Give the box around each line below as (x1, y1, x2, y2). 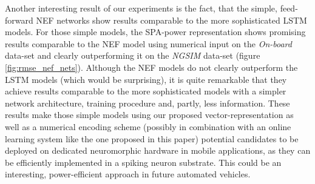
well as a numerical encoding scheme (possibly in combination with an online (5, 120, 291, 133)
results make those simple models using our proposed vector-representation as (5, 108, 294, 121)
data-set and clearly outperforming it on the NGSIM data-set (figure (5, 49, 260, 62)
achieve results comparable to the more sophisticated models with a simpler (5, 85, 286, 97)
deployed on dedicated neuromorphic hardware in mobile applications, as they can (5, 144, 311, 157)
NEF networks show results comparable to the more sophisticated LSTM (36, 13, 307, 26)
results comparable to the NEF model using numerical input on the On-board (5, 37, 292, 50)
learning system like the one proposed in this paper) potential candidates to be (5, 132, 299, 145)
